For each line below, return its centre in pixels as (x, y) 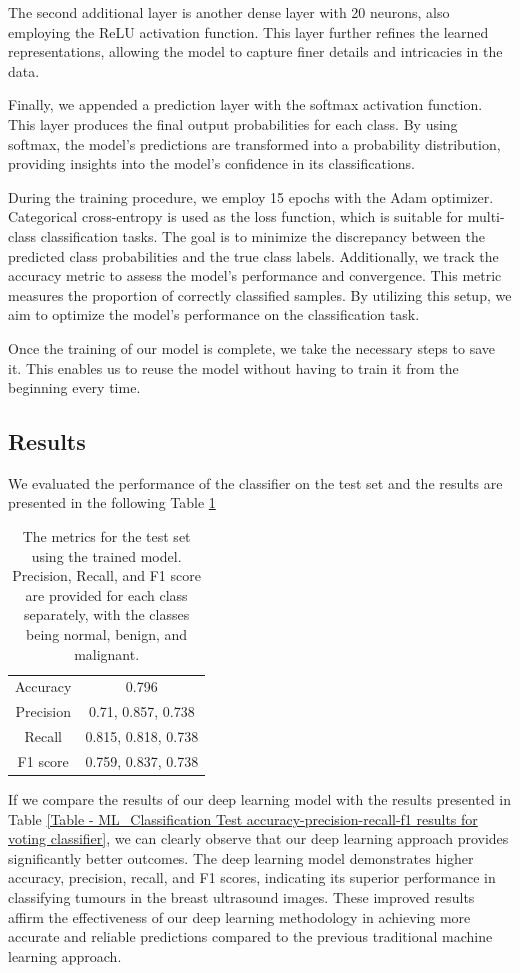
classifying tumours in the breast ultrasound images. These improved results (241, 897)
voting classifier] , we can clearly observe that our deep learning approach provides (258, 838)
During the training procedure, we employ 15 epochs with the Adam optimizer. (251, 196)
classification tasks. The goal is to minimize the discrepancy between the (262, 235)
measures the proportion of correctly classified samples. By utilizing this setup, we (260, 294)
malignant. (107, 653)
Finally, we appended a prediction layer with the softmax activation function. (245, 104)
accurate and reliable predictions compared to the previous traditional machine (250, 936)
